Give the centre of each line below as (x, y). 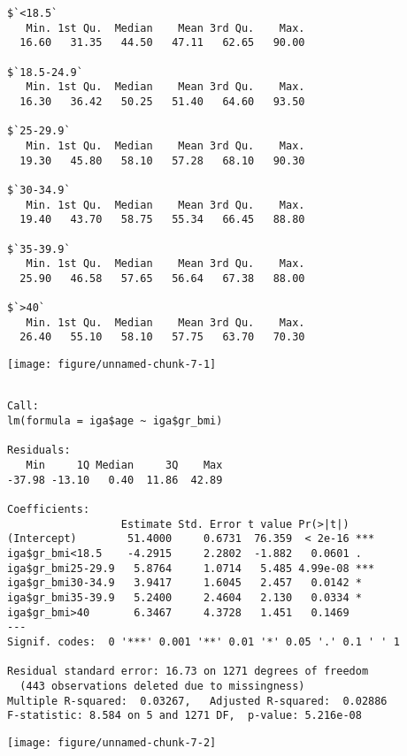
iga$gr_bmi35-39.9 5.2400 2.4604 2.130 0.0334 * (184, 597)
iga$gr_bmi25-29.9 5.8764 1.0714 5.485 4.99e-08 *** (191, 568)
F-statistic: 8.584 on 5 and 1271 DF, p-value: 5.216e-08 (184, 716)
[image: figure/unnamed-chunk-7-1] (112, 365)
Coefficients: (49, 509)
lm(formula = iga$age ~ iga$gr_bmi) (115, 421)
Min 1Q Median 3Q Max (124, 466)
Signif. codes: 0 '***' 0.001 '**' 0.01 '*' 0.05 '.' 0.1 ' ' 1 (203, 641)
